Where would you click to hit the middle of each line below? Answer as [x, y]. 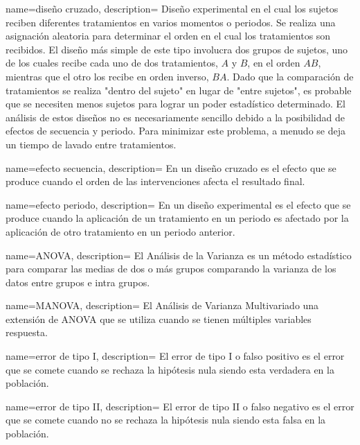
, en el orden [274, 63]
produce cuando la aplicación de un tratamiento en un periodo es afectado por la [177, 218]
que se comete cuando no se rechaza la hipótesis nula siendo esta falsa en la [166, 420]
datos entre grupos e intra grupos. [78, 282]
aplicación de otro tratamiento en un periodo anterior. [120, 231]
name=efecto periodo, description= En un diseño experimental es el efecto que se [178, 204]
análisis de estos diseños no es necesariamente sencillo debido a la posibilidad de [175, 117]
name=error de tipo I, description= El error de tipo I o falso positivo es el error [175, 356]
